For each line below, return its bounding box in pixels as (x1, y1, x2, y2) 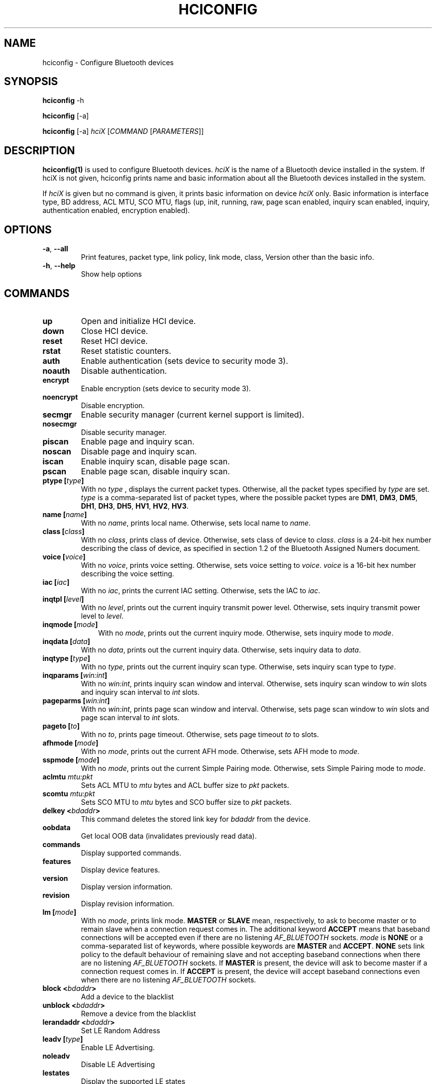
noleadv (42, 1051, 70, 1060)
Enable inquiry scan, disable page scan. (81, 456, 230, 466)
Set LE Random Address (81, 1026, 160, 1035)
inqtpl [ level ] (42, 594, 84, 603)
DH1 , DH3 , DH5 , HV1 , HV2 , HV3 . (81, 501, 189, 510)
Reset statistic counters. (81, 345, 171, 356)
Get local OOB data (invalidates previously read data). (81, 831, 257, 840)
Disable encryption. (81, 401, 145, 410)
